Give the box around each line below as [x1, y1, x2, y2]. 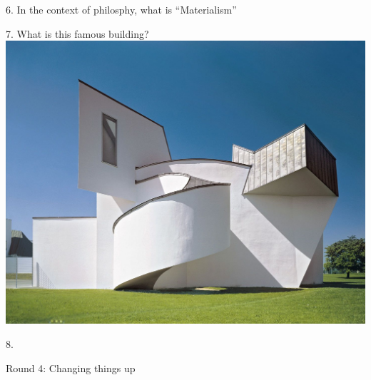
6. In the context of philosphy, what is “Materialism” [6, 2, 237, 16]
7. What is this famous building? [6, 26, 149, 41]
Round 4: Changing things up [6, 360, 136, 375]
